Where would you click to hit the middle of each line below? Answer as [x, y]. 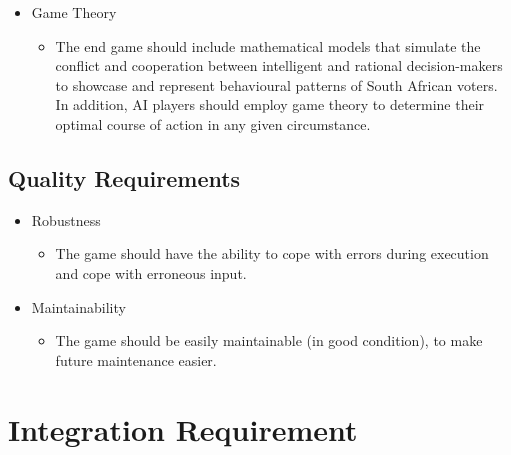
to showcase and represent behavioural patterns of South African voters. [276, 84]
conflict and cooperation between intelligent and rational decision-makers [279, 65]
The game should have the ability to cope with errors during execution [272, 253]
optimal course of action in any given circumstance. [213, 123]
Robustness [66, 219]
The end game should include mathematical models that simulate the [268, 45]
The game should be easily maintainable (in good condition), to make [269, 340]
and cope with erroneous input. [151, 272]
